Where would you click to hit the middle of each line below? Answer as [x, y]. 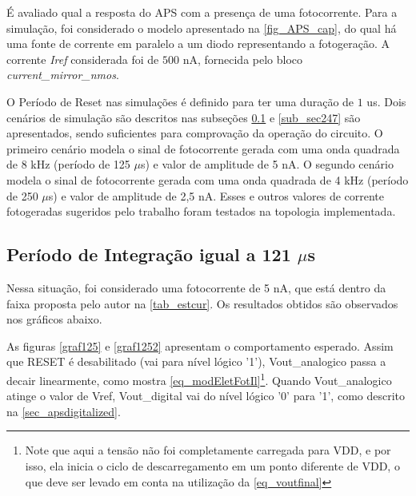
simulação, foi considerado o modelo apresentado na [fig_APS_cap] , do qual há [202, 28]
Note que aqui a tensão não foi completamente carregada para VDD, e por [208, 450]
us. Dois [386, 101]
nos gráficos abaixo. [54, 319]
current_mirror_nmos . [63, 75]
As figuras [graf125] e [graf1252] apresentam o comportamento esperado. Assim [200, 345]
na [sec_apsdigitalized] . [64, 411]
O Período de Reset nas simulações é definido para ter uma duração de [180, 101]
